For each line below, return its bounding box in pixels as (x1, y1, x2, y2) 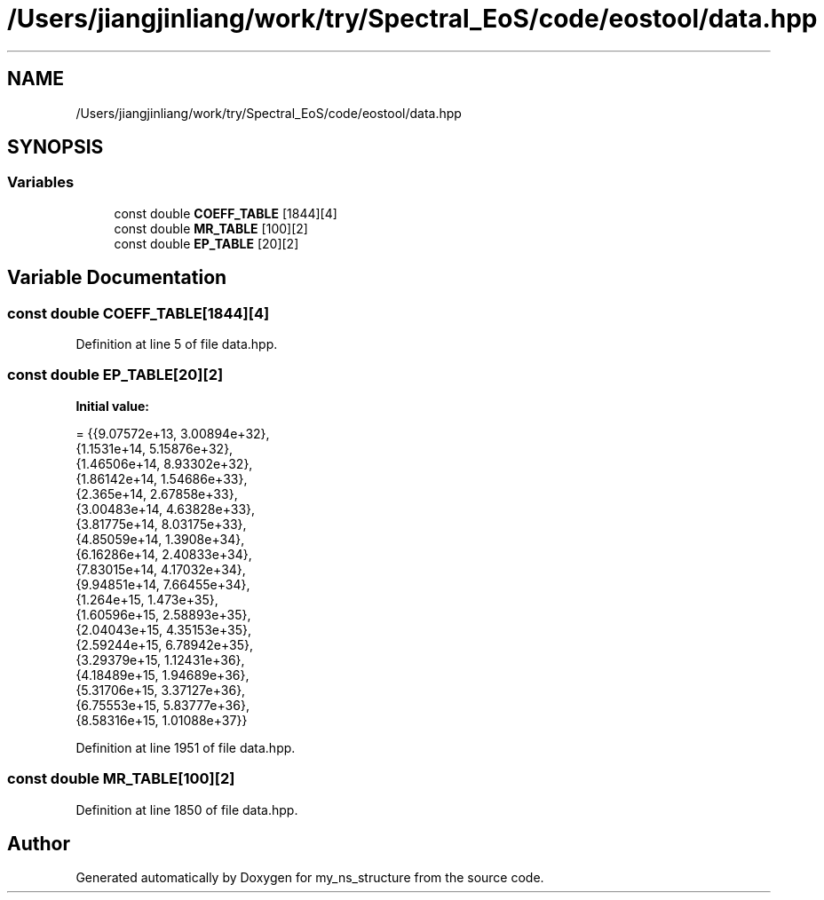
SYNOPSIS (7, 136, 104, 159)
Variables (7, 173, 75, 192)
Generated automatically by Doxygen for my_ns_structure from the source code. (75, 870, 544, 886)
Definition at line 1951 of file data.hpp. (75, 739, 296, 755)
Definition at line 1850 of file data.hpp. (75, 801, 298, 817)
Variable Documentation (7, 266, 227, 289)
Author (7, 832, 70, 855)
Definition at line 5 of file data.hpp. (75, 336, 278, 352)
